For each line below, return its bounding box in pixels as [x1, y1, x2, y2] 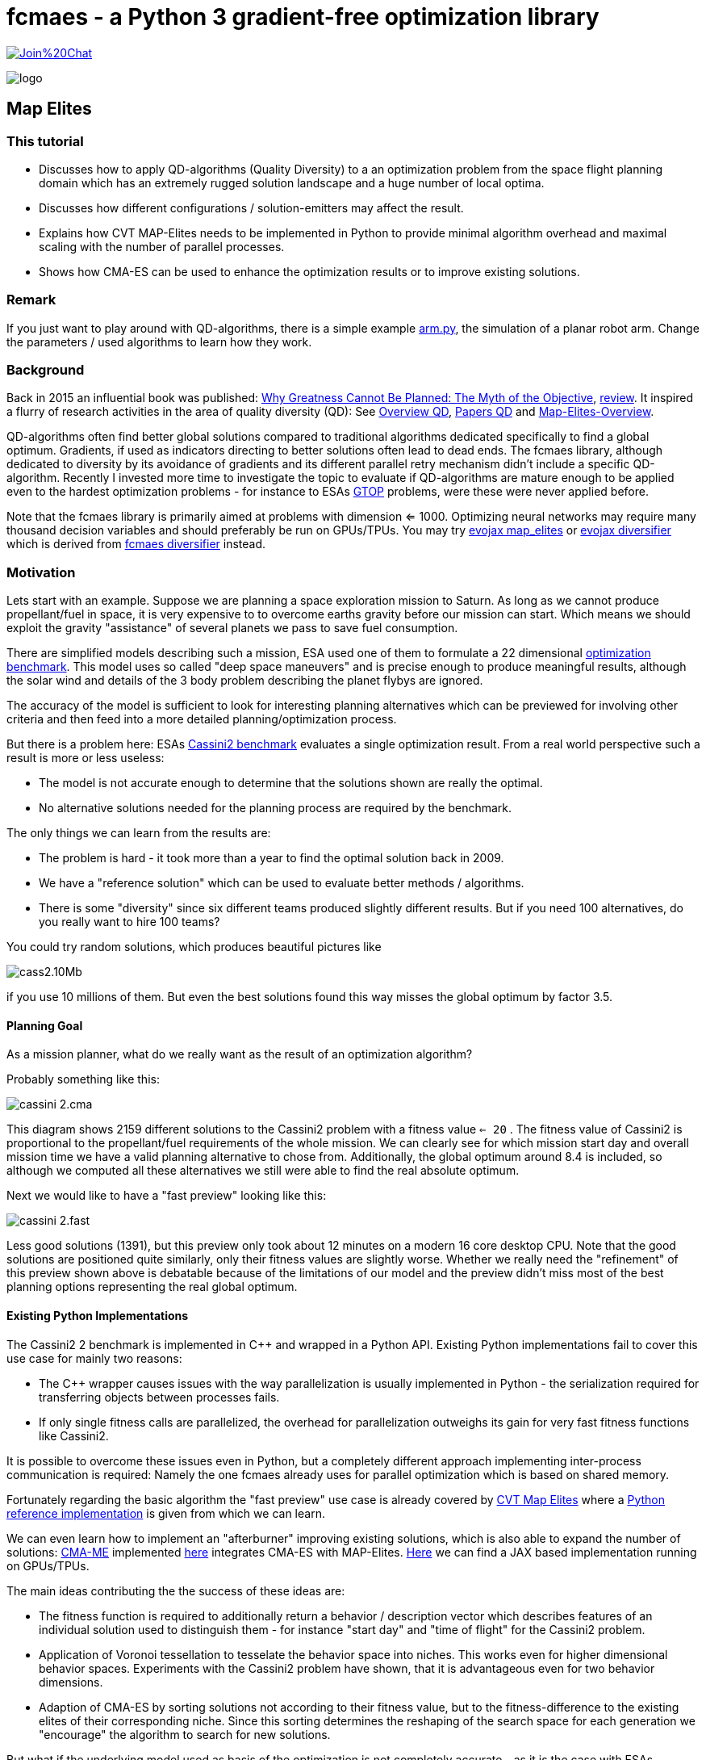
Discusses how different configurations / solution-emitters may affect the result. [39, 200, 464, 215]
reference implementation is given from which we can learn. [6, 1506, 325, 1520]
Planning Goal [6, 1018, 83, 1033]
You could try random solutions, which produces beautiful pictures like [6, 940, 382, 954]
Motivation [6, 564, 76, 580]
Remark [6, 291, 56, 308]
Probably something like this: [6, 1072, 160, 1087]
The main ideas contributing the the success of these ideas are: [6, 1583, 345, 1598]
